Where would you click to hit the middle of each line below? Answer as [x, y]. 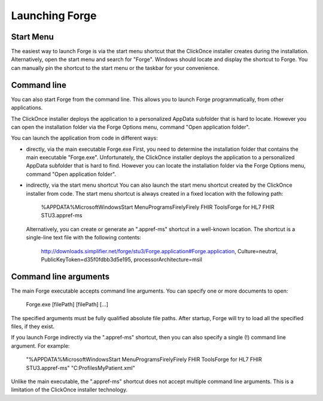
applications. [27, 108]
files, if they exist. [33, 327]
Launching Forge [54, 16]
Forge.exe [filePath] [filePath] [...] [67, 305]
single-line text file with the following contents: [84, 238]
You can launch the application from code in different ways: [84, 138]
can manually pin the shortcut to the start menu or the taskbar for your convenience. [115, 68]
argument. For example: [40, 346]
